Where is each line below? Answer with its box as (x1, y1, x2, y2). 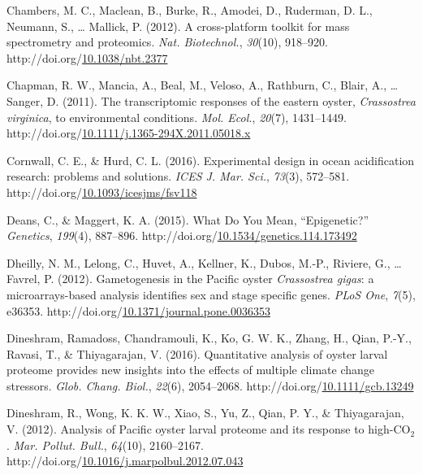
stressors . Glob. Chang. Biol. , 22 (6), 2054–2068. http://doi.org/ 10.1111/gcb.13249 (6, 377, 414, 394)
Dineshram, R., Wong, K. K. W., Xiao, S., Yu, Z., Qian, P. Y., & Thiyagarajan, (6, 404, 404, 421)
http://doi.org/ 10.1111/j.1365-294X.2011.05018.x (6, 124, 251, 142)
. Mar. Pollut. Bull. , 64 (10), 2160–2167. (6, 436, 204, 453)
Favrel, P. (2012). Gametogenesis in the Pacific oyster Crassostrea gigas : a (6, 270, 374, 287)
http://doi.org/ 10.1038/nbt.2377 (6, 49, 168, 66)
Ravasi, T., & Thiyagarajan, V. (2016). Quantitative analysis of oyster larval (6, 345, 388, 362)
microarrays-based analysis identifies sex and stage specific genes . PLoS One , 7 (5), (6, 285, 416, 303)
